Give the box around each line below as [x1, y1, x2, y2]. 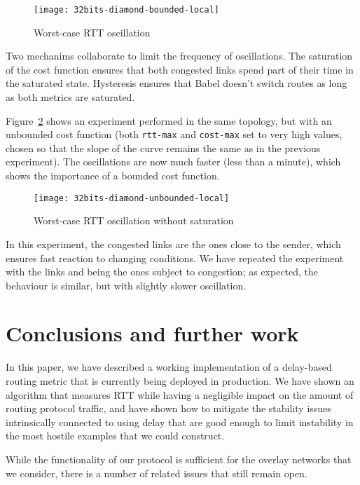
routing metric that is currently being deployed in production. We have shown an [6, 374, 354, 388]
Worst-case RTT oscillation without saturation [34, 213, 234, 228]
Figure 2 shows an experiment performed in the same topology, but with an [6, 113, 332, 128]
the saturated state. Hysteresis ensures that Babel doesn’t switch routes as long [6, 76, 347, 90]
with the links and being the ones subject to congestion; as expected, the [6, 264, 319, 279]
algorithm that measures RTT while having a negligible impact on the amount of [6, 387, 354, 402]
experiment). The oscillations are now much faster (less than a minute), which [6, 154, 341, 169]
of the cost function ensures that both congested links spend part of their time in [6, 62, 354, 76]
